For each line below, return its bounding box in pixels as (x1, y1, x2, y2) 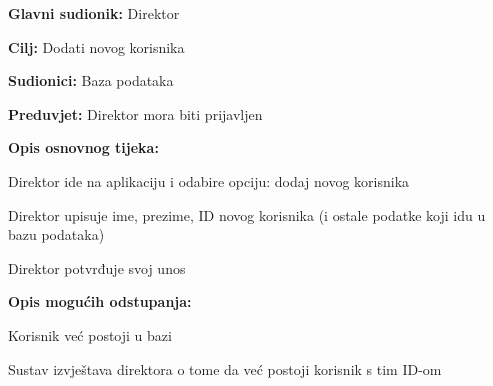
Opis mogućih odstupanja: (8, 291, 192, 312)
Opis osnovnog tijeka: (8, 137, 159, 158)
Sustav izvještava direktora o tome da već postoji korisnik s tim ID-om (8, 358, 442, 379)
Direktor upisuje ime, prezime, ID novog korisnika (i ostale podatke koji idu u (8, 204, 486, 225)
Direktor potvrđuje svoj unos (8, 257, 186, 278)
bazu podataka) (8, 224, 105, 245)
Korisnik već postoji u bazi (8, 324, 172, 345)
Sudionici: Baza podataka (8, 70, 174, 91)
